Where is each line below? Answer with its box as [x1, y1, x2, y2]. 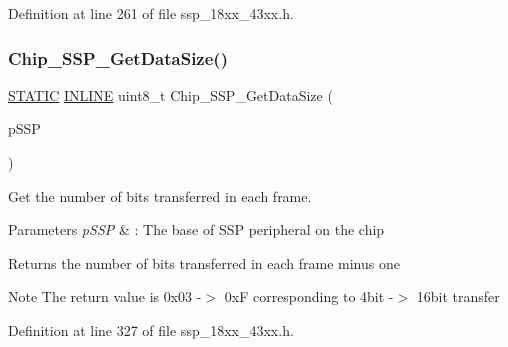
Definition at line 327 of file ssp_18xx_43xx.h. [8, 319, 294, 340]
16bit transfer [416, 286, 500, 307]
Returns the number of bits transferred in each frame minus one [8, 252, 400, 273]
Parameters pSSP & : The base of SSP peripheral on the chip [8, 219, 385, 240]
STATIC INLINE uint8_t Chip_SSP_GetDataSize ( [8, 84, 333, 105]
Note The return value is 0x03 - [8, 286, 202, 307]
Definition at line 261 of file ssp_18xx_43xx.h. [8, 3, 294, 23]
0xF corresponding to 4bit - [224, 286, 394, 307]
